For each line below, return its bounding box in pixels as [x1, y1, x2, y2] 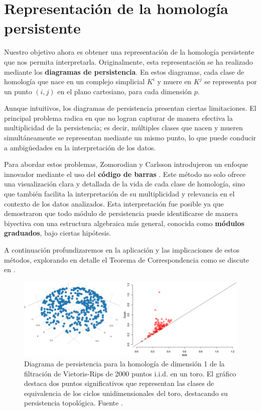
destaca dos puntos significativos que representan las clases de [24, 378, 214, 388]
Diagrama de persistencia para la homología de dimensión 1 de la [24, 358, 225, 369]
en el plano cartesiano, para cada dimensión [57, 86, 192, 96]
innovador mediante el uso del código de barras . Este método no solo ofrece [4, 168, 246, 179]
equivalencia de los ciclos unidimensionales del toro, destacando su [24, 387, 228, 398]
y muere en [157, 76, 192, 87]
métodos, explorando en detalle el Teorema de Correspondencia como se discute [4, 254, 249, 265]
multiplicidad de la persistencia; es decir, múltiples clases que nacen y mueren [4, 122, 243, 133]
